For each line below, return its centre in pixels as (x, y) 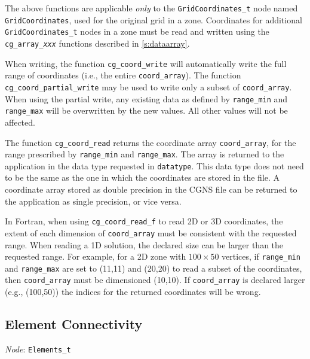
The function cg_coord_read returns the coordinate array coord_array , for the (151, 142)
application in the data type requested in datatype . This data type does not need (154, 165)
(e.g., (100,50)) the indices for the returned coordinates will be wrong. (133, 292)
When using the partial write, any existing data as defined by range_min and (146, 98)
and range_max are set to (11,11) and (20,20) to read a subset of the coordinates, (154, 268)
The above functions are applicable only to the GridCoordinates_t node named (151, 8)
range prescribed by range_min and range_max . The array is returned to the (145, 154)
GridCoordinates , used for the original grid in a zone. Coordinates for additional (154, 19)
